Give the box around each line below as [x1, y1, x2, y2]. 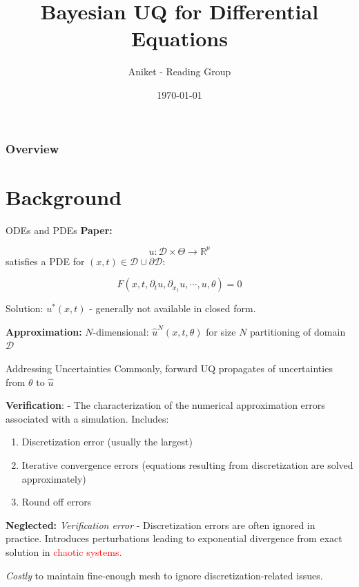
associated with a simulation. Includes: [6, 411, 169, 425]
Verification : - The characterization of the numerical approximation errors [6, 398, 325, 412]
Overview [6, 139, 59, 157]
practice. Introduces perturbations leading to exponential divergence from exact [6, 531, 342, 546]
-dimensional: [93, 324, 149, 338]
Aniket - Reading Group [128, 64, 231, 79]
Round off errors [21, 494, 92, 509]
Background [6, 182, 122, 211]
